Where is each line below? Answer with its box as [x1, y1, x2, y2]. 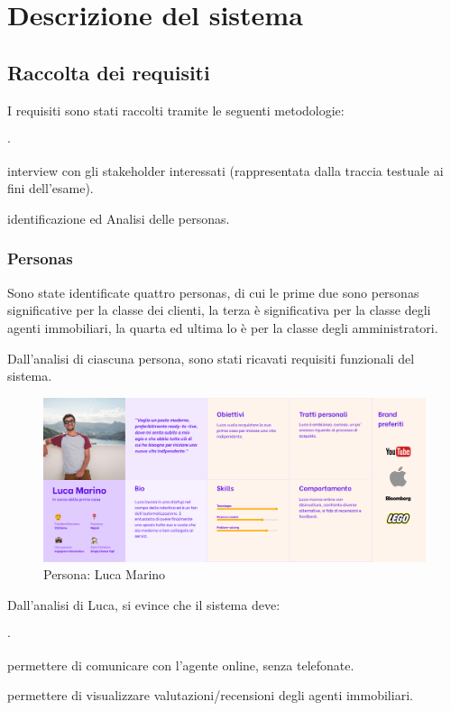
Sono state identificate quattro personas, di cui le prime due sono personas [7, 282, 419, 301]
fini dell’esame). [7, 179, 94, 198]
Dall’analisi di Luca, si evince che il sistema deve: [7, 595, 281, 614]
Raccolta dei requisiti [7, 58, 210, 86]
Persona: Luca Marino [43, 565, 166, 584]
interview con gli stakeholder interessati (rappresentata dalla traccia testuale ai [7, 161, 444, 180]
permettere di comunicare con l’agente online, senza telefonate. [7, 655, 354, 674]
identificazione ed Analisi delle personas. [7, 208, 230, 227]
